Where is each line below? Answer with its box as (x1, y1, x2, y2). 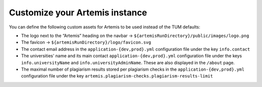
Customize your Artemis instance (9, 7, 147, 18)
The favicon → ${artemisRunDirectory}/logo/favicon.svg (21, 39, 151, 45)
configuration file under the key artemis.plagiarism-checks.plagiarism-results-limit (21, 73, 213, 79)
